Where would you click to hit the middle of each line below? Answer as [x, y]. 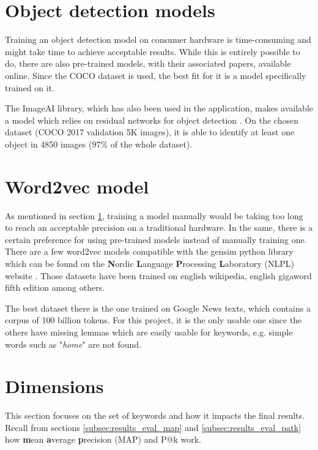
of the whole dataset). [151, 144]
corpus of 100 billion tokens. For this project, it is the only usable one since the [153, 320]
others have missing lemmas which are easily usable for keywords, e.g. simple [149, 332]
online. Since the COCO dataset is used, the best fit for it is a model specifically [156, 75]
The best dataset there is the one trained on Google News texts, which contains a [158, 308]
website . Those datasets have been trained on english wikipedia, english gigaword [158, 275]
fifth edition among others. [55, 287]
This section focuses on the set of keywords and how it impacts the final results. [155, 415]
